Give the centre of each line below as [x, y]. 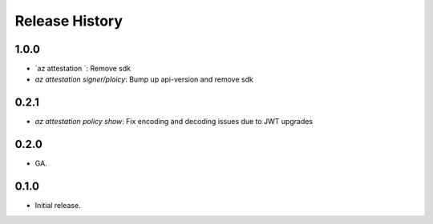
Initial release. [58, 206]
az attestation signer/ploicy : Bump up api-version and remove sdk [144, 79]
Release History [69, 21]
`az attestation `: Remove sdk [83, 69]
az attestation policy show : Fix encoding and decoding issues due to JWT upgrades [174, 122]
